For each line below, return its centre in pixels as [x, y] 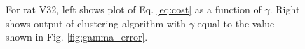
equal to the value [236, 23]
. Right [285, 9]
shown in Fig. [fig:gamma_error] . [77, 37]
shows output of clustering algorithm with [96, 23]
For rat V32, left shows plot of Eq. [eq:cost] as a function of [134, 9]
